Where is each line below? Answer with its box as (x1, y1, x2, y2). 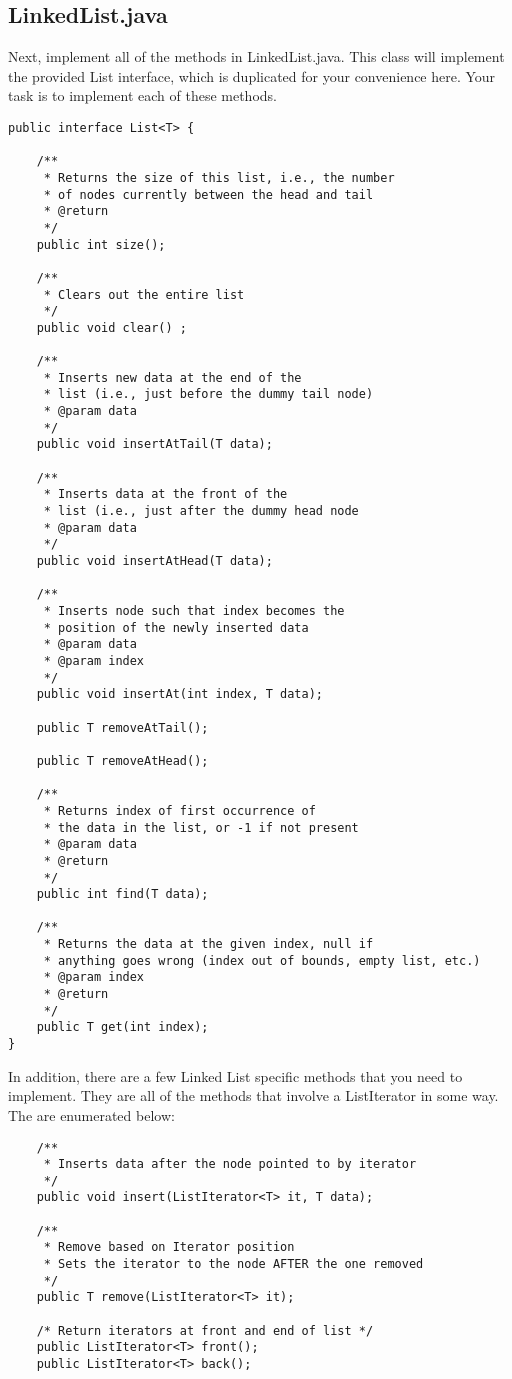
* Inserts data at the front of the (43, 487, 288, 502)
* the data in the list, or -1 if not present (43, 820, 359, 835)
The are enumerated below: (8, 1104, 175, 1125)
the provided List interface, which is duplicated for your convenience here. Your (8, 65, 496, 86)
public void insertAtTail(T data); (36, 437, 273, 452)
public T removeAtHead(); (36, 753, 209, 768)
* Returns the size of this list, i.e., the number (43, 170, 395, 185)
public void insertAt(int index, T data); (36, 687, 323, 702)
